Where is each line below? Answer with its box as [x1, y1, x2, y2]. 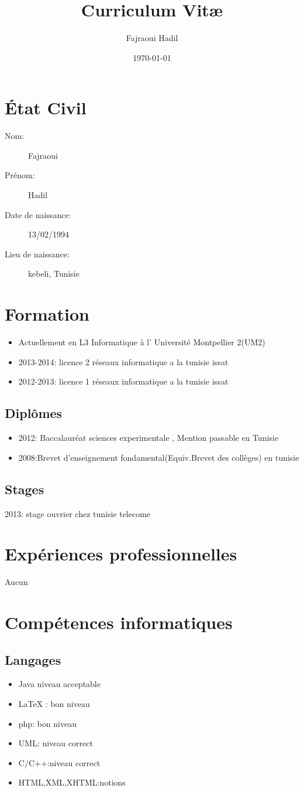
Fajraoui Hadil [126, 32, 178, 44]
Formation [5, 302, 89, 326]
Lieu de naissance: [5, 247, 70, 260]
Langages [5, 650, 61, 668]
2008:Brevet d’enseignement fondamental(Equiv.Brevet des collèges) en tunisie [18, 451, 299, 463]
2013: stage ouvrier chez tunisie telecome [5, 507, 151, 519]
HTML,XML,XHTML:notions [18, 776, 126, 788]
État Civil [5, 96, 87, 120]
